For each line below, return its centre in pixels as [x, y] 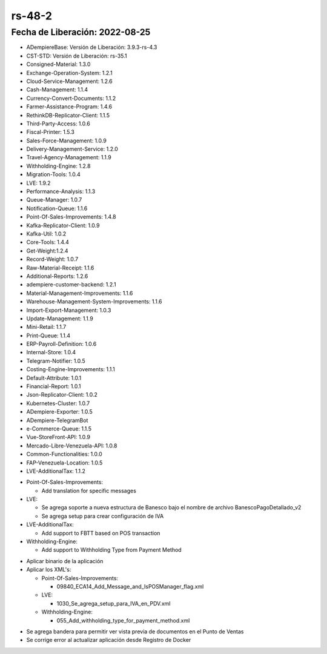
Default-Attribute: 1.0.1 [54, 378]
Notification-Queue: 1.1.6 [57, 208]
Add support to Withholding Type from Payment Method [111, 550]
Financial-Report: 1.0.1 [54, 386]
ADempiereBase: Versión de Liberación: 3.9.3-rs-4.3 [92, 47]
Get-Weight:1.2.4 [48, 251]
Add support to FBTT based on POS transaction [101, 533]
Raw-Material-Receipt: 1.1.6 [60, 268]
